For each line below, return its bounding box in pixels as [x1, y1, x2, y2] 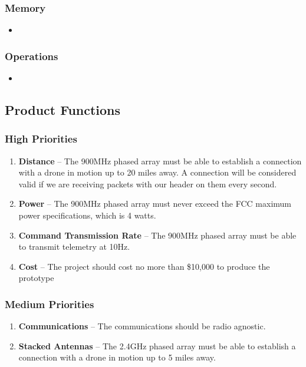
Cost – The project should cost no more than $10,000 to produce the [18, 260, 270, 272]
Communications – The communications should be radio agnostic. [18, 320, 266, 332]
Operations [5, 48, 58, 63]
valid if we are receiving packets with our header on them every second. [18, 177, 277, 190]
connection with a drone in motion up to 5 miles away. [18, 351, 216, 363]
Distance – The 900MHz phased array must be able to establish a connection [18, 154, 302, 167]
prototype [18, 272, 54, 284]
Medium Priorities [5, 296, 94, 311]
